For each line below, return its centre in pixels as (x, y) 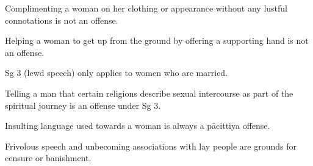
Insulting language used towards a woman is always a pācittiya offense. (138, 126)
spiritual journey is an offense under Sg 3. (83, 105)
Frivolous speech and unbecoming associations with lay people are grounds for (151, 146)
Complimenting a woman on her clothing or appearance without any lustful (146, 8)
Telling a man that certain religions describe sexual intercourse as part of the (149, 93)
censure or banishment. (48, 158)
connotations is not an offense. (62, 20)
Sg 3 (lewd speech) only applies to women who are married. (117, 73)
